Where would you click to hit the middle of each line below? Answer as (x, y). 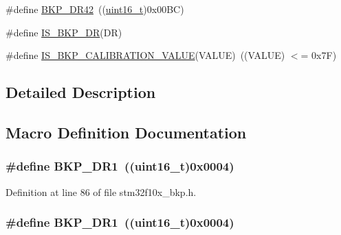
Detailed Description (81, 92)
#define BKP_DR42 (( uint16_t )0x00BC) (95, 9)
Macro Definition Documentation (126, 132)
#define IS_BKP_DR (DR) (64, 32)
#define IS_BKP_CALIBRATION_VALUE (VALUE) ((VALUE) (145, 55)
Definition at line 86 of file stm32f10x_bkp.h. (101, 191)
